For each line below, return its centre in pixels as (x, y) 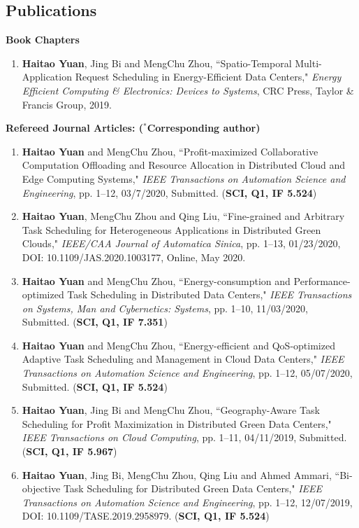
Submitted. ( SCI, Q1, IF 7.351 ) (95, 322)
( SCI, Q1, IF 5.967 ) (69, 451)
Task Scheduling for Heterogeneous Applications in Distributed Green (171, 229)
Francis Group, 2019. (67, 104)
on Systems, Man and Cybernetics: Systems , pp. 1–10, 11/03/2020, (165, 308)
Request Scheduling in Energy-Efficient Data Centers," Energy (208, 77)
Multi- (308, 63)
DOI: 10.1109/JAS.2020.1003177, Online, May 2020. (134, 257)
